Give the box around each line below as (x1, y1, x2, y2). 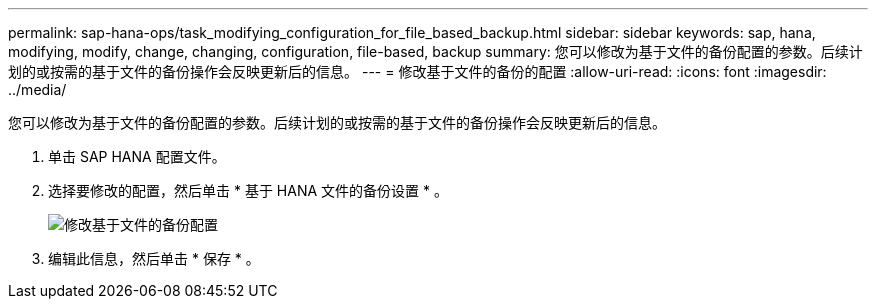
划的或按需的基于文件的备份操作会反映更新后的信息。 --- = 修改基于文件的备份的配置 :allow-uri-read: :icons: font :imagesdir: (8, 63, 827, 80)
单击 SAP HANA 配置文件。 (48, 148, 226, 165)
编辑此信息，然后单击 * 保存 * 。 (48, 250, 260, 267)
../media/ (8, 81, 67, 98)
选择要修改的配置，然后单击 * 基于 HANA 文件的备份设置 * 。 (48, 182, 448, 199)
